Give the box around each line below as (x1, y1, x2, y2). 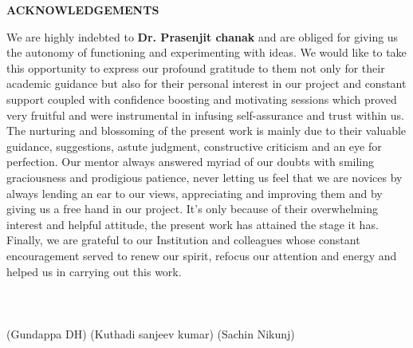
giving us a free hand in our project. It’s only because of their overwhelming (6, 200, 378, 217)
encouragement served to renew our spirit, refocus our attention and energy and (6, 247, 397, 263)
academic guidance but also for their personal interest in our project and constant (6, 75, 407, 92)
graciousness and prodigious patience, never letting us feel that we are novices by (6, 168, 403, 185)
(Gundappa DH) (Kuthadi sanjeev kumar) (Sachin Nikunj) (6, 325, 295, 342)
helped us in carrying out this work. (6, 263, 182, 279)
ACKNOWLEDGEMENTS (6, 2, 159, 18)
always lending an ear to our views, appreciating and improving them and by (6, 184, 383, 201)
